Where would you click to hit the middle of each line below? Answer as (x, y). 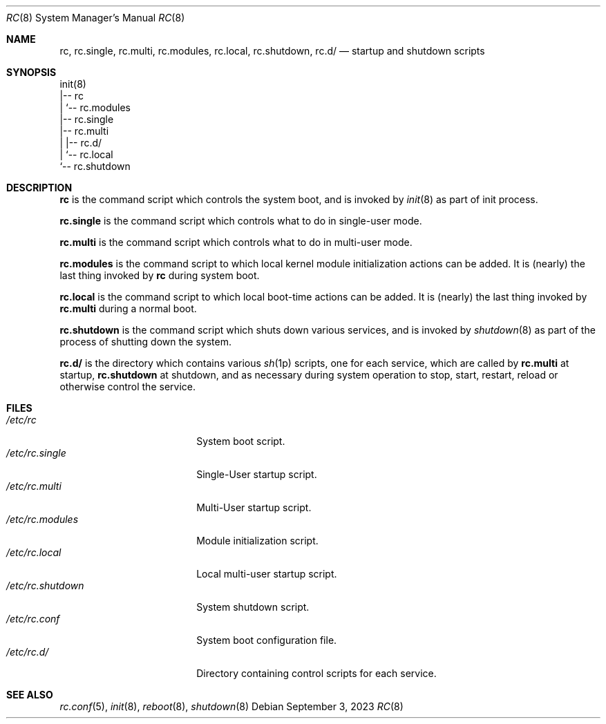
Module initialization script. (257, 541)
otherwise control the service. (127, 387)
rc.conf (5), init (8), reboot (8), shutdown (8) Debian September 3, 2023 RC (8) (231, 706)
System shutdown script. (253, 607)
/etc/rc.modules (42, 519)
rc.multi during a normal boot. (128, 308)
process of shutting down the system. (145, 342)
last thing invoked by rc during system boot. (160, 275)
